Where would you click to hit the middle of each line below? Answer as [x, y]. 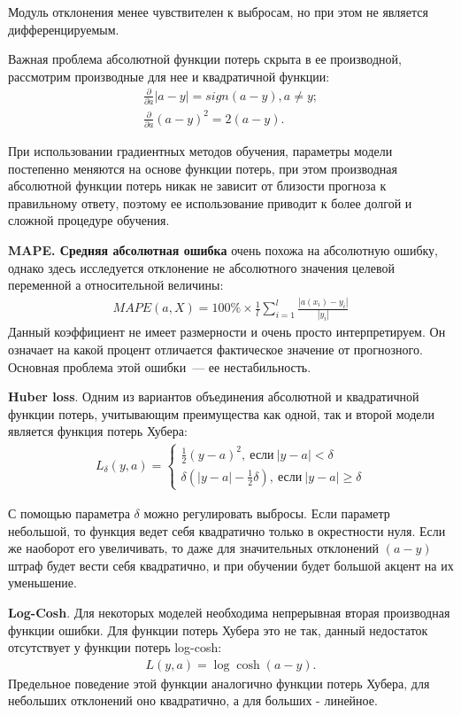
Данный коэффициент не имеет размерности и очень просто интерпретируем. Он [227, 332]
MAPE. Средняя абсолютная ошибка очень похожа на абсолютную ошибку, [223, 250]
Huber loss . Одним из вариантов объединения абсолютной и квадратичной [214, 396]
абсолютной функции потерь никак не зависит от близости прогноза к [197, 186]
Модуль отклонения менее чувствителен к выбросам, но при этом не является [218, 12]
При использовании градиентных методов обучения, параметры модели [200, 151]
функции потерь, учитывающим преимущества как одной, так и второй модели [221, 413]
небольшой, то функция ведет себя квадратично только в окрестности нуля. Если [227, 530]
